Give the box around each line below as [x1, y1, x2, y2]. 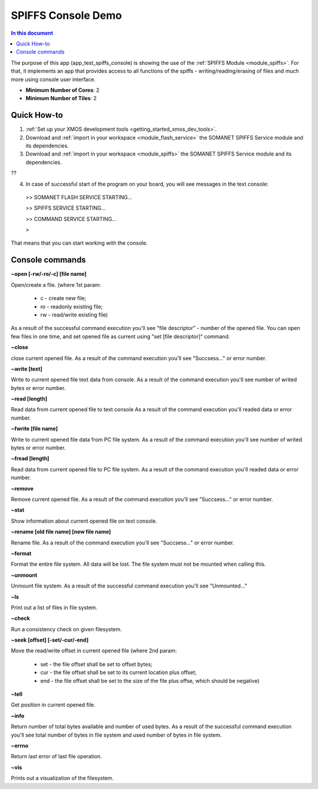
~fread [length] [11, 455, 49, 462]
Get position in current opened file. [11, 701, 96, 708]
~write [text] [11, 365, 42, 372]
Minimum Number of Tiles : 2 [25, 95, 97, 102]
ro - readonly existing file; [40, 303, 103, 310]
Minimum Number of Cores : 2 [25, 86, 100, 94]
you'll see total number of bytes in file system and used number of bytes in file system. [11, 731, 222, 738]
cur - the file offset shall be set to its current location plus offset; [40, 669, 197, 676]
